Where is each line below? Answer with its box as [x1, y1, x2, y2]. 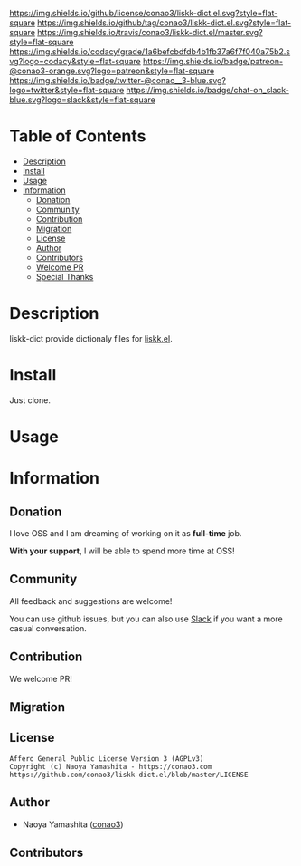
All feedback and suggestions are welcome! [9, 595, 173, 606]
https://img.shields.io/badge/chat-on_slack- [126, 85, 289, 95]
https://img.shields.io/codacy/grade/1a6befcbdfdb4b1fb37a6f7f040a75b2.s [9, 46, 291, 57]
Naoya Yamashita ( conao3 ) [22, 819, 124, 830]
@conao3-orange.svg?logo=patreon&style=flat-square [9, 65, 215, 76]
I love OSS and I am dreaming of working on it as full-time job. [9, 528, 242, 538]
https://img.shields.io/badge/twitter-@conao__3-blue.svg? [9, 75, 226, 85]
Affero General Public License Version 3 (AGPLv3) [9, 754, 204, 764]
